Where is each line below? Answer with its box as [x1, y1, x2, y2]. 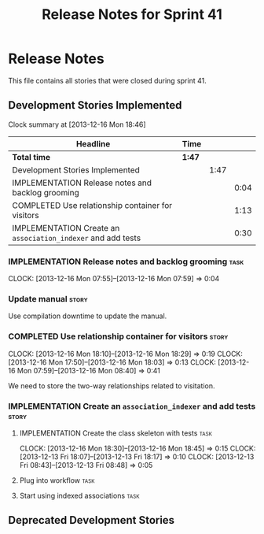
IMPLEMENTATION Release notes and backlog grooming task [8, 256, 244, 267]
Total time [12, 151, 51, 162]
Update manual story [8, 293, 88, 304]
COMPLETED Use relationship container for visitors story [8, 331, 229, 342]
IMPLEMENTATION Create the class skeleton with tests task [19, 428, 212, 438]
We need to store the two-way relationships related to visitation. [8, 380, 215, 391]
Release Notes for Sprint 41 [42, 6, 222, 24]
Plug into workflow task [19, 475, 95, 485]
